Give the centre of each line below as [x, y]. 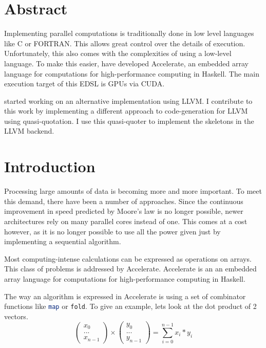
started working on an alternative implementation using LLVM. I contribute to [128, 100]
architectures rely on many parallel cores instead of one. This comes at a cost [126, 221]
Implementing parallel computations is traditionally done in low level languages [129, 33]
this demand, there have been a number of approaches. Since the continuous [124, 201]
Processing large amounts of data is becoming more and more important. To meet [133, 191]
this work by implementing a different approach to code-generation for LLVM [126, 111]
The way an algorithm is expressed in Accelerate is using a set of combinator [125, 296]
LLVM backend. [29, 131]
